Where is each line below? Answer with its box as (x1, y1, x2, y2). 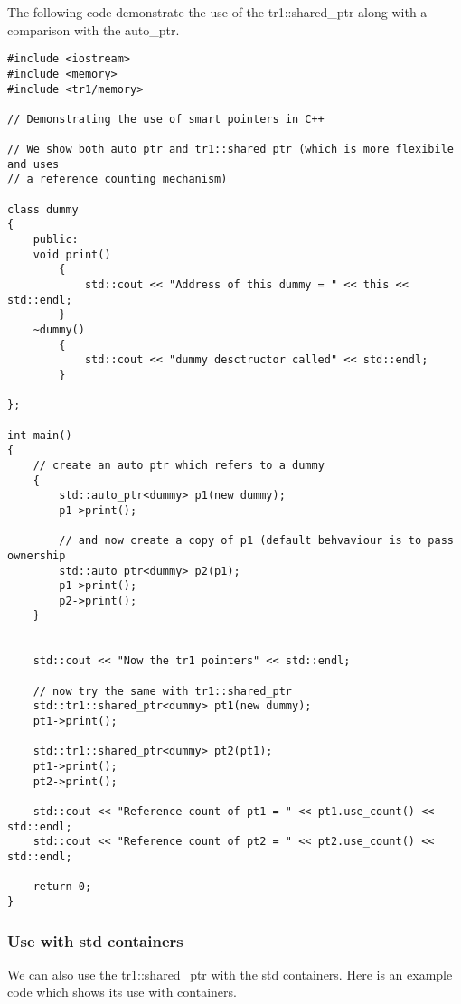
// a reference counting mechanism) (7, 173, 228, 186)
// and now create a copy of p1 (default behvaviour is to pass (59, 534, 454, 548)
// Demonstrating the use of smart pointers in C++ (7, 112, 325, 126)
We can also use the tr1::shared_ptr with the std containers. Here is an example (7, 964, 453, 983)
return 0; (33, 880, 92, 894)
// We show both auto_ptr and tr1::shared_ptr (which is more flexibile (7, 143, 454, 156)
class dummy (7, 202, 79, 216)
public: (33, 233, 79, 247)
